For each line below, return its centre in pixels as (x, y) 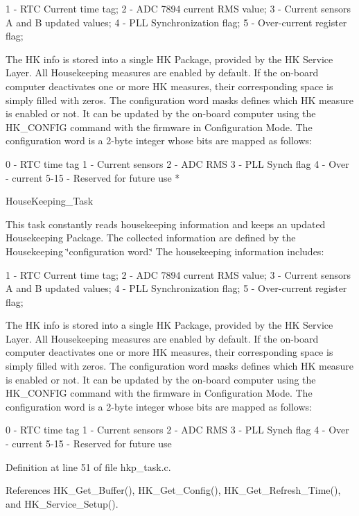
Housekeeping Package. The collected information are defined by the (151, 238)
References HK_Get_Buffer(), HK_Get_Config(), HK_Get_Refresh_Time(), (173, 490)
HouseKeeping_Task (50, 201)
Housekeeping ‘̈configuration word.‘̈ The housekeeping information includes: (165, 251)
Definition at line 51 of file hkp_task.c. (88, 466)
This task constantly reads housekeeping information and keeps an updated (166, 224)
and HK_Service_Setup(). (62, 503)
